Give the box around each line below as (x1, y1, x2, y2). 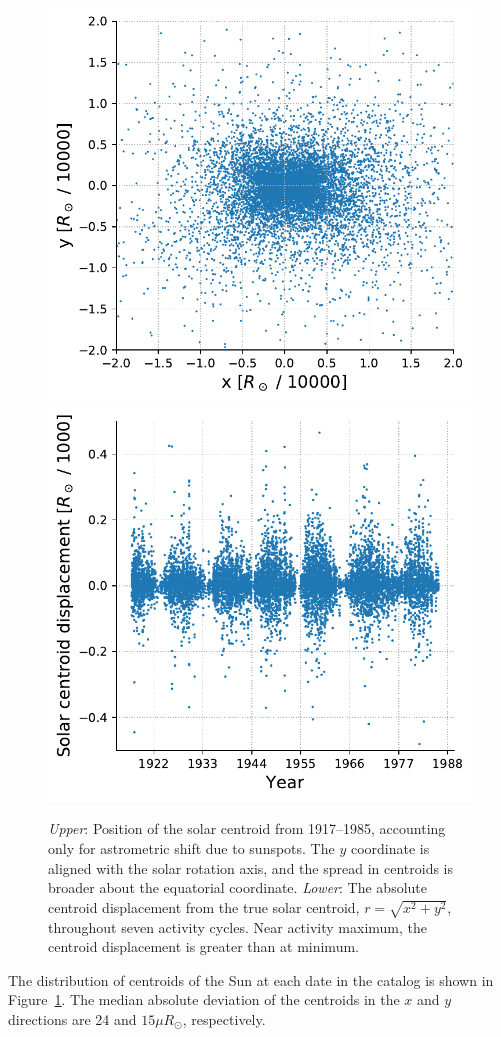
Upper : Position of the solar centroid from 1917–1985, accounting (48, 818, 446, 839)
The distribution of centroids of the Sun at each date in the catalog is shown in (8, 969, 494, 990)
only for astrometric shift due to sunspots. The (48, 837, 335, 858)
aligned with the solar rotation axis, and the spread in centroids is (48, 857, 454, 878)
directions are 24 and (8, 1008, 137, 1029)
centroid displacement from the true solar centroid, (48, 896, 360, 917)
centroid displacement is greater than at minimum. (48, 936, 359, 957)
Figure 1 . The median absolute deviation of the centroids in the (8, 989, 400, 1010)
